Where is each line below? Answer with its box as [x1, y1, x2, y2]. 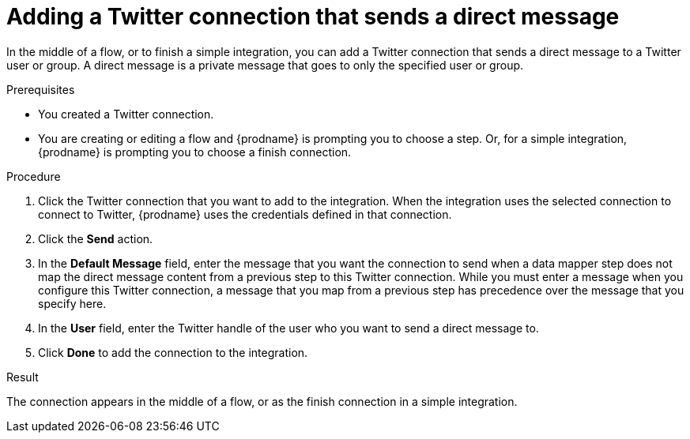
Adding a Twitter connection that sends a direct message [6, 3, 620, 30]
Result [6, 370, 39, 384]
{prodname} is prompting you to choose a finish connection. [38, 144, 352, 159]
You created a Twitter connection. [38, 107, 214, 121]
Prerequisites [6, 82, 75, 96]
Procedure [6, 169, 61, 183]
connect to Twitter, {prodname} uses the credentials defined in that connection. [38, 207, 452, 221]
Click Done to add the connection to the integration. [38, 345, 308, 359]
